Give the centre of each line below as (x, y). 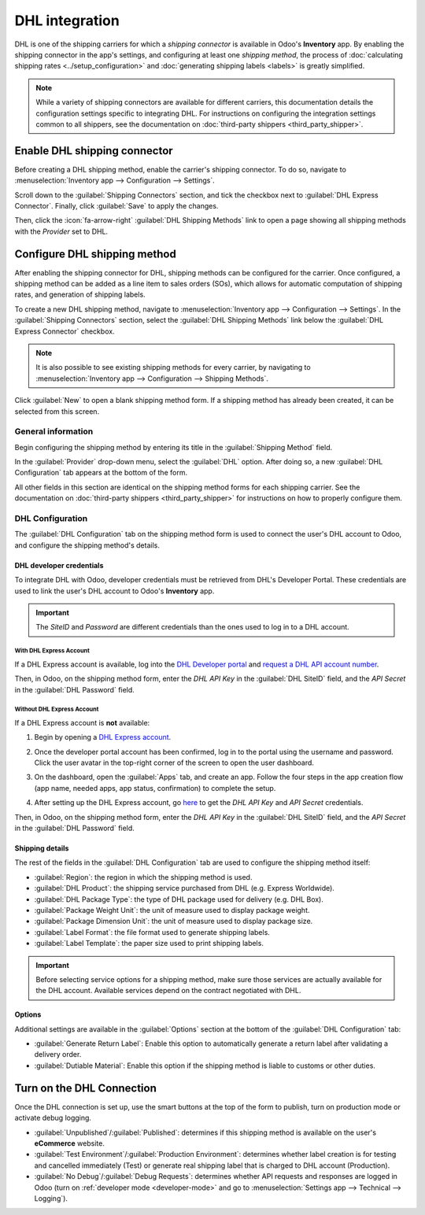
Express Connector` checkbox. (65, 331)
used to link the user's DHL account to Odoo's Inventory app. (115, 591)
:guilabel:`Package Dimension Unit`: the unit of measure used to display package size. (174, 921)
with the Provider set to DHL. (61, 231)
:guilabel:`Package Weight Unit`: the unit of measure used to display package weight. (172, 910)
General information (54, 431)
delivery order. (58, 1054)
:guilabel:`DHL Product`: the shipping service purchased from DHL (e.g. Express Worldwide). (184, 888)
